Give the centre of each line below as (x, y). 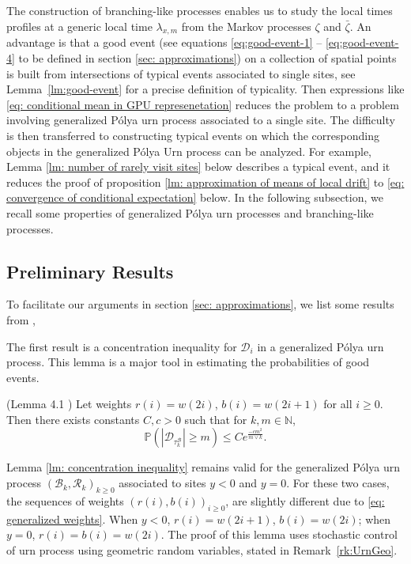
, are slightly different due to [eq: (305, 500)
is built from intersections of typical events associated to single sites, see (181, 73)
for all (338, 404)
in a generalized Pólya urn (321, 346)
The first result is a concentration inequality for (122, 346)
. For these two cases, (338, 483)
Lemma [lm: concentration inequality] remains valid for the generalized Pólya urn (204, 467)
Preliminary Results (90, 271)
